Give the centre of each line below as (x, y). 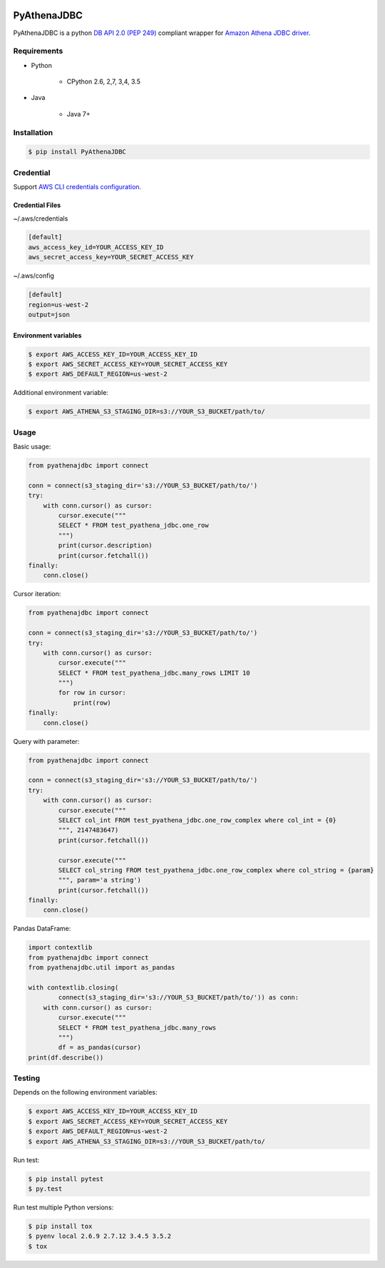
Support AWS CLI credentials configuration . (77, 187)
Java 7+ (78, 114)
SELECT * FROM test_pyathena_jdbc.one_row (134, 525)
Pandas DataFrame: (42, 929)
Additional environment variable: (61, 393)
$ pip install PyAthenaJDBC (77, 152)
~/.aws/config (34, 276)
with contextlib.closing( (73, 987)
